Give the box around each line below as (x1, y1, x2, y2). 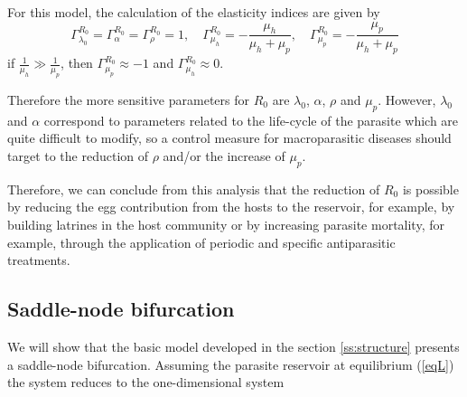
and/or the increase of (163, 146, 285, 165)
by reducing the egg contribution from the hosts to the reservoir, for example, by (7, 197, 455, 216)
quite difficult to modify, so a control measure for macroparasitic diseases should (7, 128, 452, 147)
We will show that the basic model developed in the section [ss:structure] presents (7, 336, 460, 355)
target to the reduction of (7, 146, 149, 165)
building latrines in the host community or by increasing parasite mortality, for (7, 214, 444, 233)
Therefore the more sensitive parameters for (7, 90, 249, 109)
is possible (402, 179, 459, 198)
